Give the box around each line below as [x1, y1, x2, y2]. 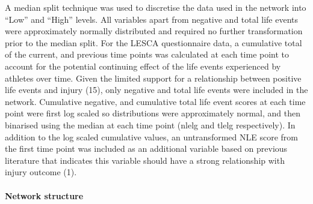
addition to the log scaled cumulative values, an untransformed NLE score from [5, 130, 298, 143]
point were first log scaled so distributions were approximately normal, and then [5, 107, 301, 119]
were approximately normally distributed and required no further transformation [5, 25, 303, 37]
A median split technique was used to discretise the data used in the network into [5, 1, 306, 13]
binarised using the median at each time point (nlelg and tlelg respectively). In [5, 118, 296, 131]
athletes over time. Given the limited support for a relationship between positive [5, 71, 302, 84]
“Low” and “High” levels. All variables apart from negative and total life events [5, 13, 299, 25]
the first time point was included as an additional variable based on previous [5, 142, 288, 155]
